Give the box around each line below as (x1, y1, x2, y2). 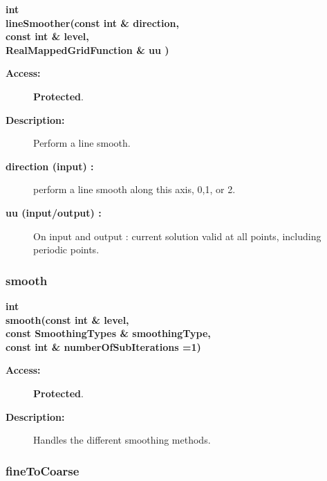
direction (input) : (6, 158, 94, 173)
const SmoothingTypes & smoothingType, (6, 326, 211, 341)
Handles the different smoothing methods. (33, 433, 211, 447)
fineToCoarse (6, 462, 80, 479)
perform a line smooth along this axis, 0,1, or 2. (33, 182, 236, 197)
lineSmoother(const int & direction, (6, 15, 179, 30)
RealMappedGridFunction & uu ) (6, 42, 169, 57)
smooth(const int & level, (6, 312, 129, 327)
